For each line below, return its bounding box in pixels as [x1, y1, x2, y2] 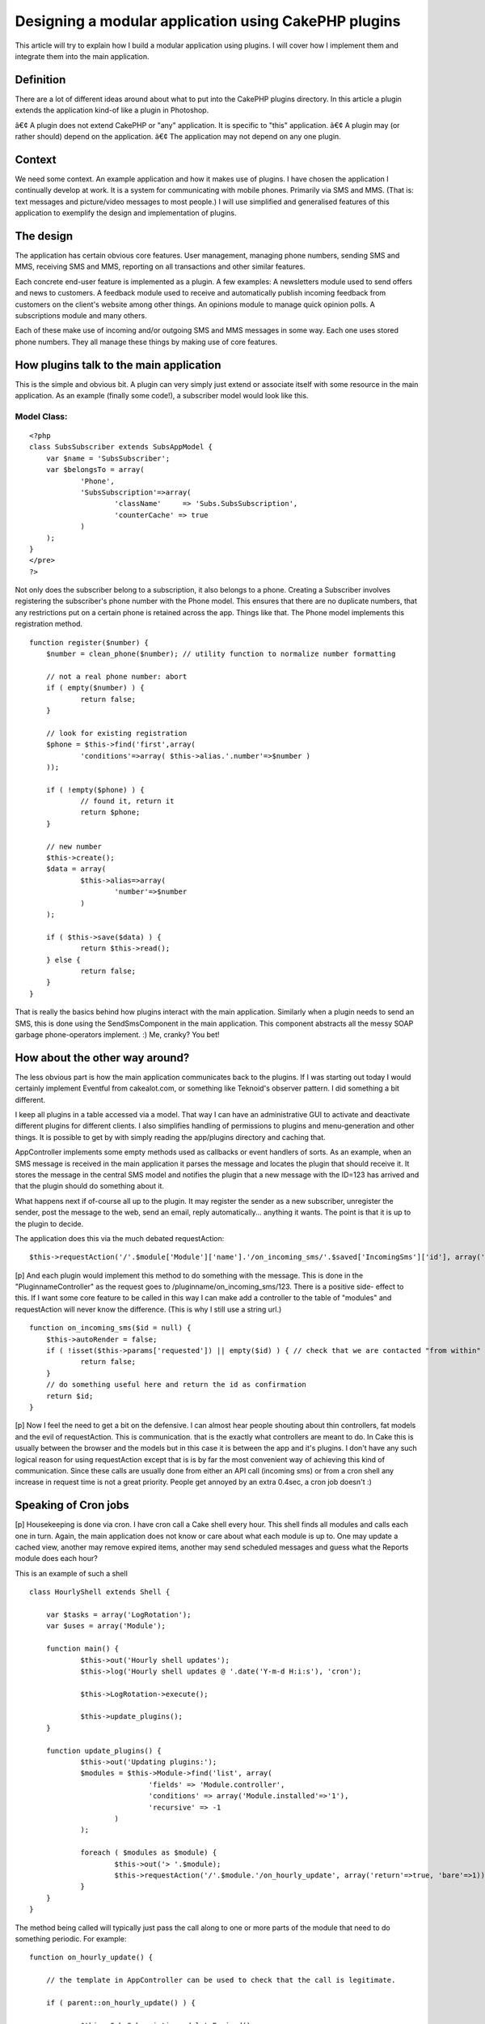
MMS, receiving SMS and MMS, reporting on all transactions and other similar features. [15, 262, 306, 271]
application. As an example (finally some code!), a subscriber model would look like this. [15, 391, 309, 401]
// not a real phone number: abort [45, 672, 188, 681]
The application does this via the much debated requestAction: [15, 1233, 225, 1243]
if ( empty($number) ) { [45, 683, 145, 692]
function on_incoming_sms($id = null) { [29, 1324, 192, 1333]
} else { [45, 955, 81, 964]
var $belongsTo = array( [45, 466, 145, 474]
